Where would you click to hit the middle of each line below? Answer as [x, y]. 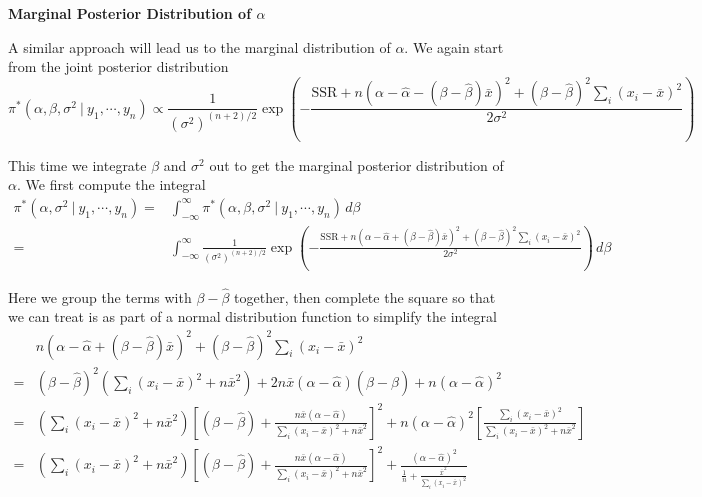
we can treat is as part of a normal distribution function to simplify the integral [252, 316]
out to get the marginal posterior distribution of [356, 164]
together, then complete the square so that [365, 296]
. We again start [454, 46]
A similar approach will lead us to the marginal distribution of [199, 46]
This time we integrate [77, 164]
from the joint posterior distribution [118, 66]
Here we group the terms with [100, 296]
